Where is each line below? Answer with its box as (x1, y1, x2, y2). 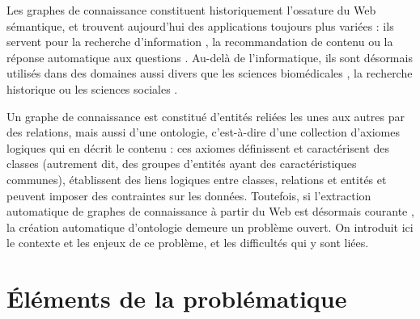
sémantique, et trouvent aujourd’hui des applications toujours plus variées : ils (6, 17, 394, 34)
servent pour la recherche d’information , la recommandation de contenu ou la (6, 33, 393, 50)
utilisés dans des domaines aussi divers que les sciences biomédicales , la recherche (6, 65, 413, 82)
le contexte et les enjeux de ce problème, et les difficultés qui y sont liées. (6, 234, 369, 251)
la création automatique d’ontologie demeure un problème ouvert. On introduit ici (6, 218, 414, 235)
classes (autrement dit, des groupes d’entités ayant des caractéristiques (6, 155, 357, 172)
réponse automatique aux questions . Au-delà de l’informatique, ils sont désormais (6, 48, 413, 65)
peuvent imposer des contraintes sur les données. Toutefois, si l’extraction (6, 187, 371, 204)
